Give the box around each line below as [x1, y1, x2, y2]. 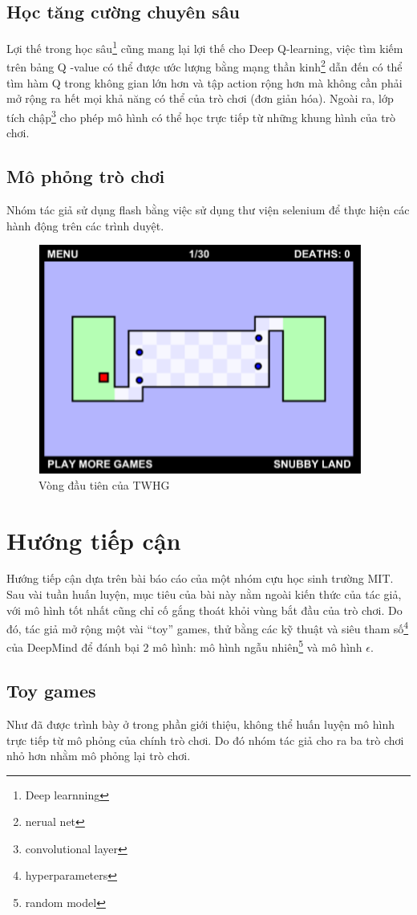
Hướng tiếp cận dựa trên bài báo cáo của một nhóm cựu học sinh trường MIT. [6, 570, 394, 587]
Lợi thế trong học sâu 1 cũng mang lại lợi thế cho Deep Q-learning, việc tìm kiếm [6, 38, 403, 56]
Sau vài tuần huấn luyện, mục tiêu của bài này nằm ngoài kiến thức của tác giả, [6, 586, 402, 603]
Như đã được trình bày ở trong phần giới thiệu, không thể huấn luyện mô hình [6, 715, 395, 732]
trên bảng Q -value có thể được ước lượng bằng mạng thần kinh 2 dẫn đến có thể [6, 56, 403, 75]
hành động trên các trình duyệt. [6, 217, 164, 234]
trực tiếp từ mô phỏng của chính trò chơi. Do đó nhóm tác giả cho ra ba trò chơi [6, 731, 404, 748]
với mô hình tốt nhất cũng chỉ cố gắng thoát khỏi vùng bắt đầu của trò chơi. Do [6, 601, 403, 618]
